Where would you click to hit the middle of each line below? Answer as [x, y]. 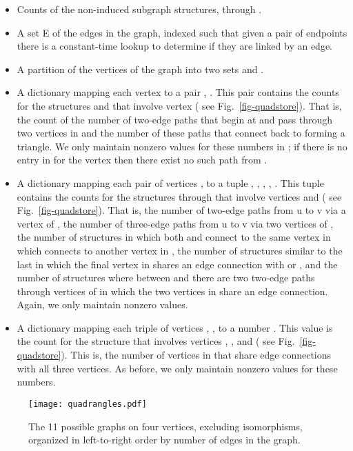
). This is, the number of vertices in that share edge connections [196, 355]
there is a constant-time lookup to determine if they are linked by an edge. [174, 46]
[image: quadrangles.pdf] [88, 404]
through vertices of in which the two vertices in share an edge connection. [172, 291]
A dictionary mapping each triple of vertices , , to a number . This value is [175, 327]
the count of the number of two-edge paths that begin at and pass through [175, 119]
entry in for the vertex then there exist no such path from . [142, 160]
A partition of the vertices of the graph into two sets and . [140, 69]
